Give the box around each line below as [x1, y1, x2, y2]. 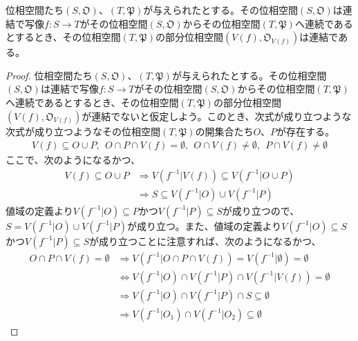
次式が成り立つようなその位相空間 [6, 124, 160, 138]
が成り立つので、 [222, 203, 300, 217]
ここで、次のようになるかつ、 [6, 153, 140, 167]
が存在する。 [276, 124, 335, 138]
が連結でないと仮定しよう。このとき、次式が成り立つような [82, 108, 352, 123]
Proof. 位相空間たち [6, 68, 93, 82]
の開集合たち [195, 124, 254, 138]
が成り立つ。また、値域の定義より [126, 218, 282, 233]
